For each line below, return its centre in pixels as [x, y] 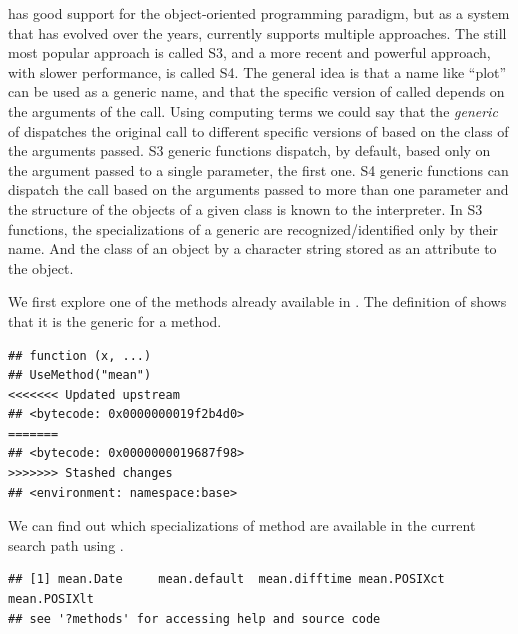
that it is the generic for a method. [115, 320]
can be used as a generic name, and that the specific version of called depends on [256, 91]
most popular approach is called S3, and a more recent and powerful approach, [249, 52]
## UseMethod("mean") [80, 375]
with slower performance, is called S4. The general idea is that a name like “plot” [257, 71]
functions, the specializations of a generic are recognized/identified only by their [253, 228]
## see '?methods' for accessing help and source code [194, 618]
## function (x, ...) [80, 355]
